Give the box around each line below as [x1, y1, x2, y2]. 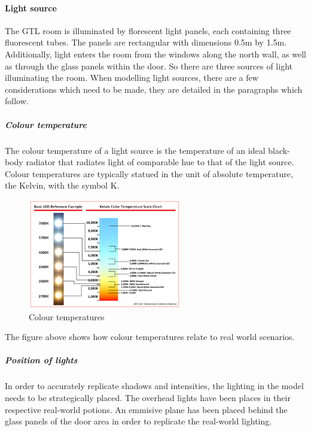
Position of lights [5, 354, 78, 366]
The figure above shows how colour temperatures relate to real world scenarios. [5, 330, 295, 343]
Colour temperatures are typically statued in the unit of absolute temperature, [5, 167, 293, 180]
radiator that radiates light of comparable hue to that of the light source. [26, 156, 294, 168]
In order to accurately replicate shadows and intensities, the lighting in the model [5, 380, 304, 392]
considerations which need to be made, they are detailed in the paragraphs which [5, 83, 303, 95]
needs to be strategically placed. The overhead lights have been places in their [5, 391, 291, 403]
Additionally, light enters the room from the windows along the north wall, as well [5, 47, 307, 60]
